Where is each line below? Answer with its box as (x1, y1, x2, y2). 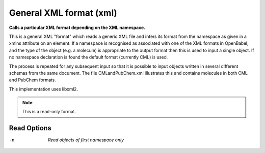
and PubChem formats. (9, 77, 56, 83)
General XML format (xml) (9, 7, 117, 18)
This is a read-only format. (22, 109, 76, 115)
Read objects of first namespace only (48, 137, 124, 143)
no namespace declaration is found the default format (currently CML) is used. (9, 54, 168, 60)
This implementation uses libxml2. (9, 86, 78, 92)
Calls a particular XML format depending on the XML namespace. (9, 25, 146, 31)
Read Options (9, 124, 52, 132)
